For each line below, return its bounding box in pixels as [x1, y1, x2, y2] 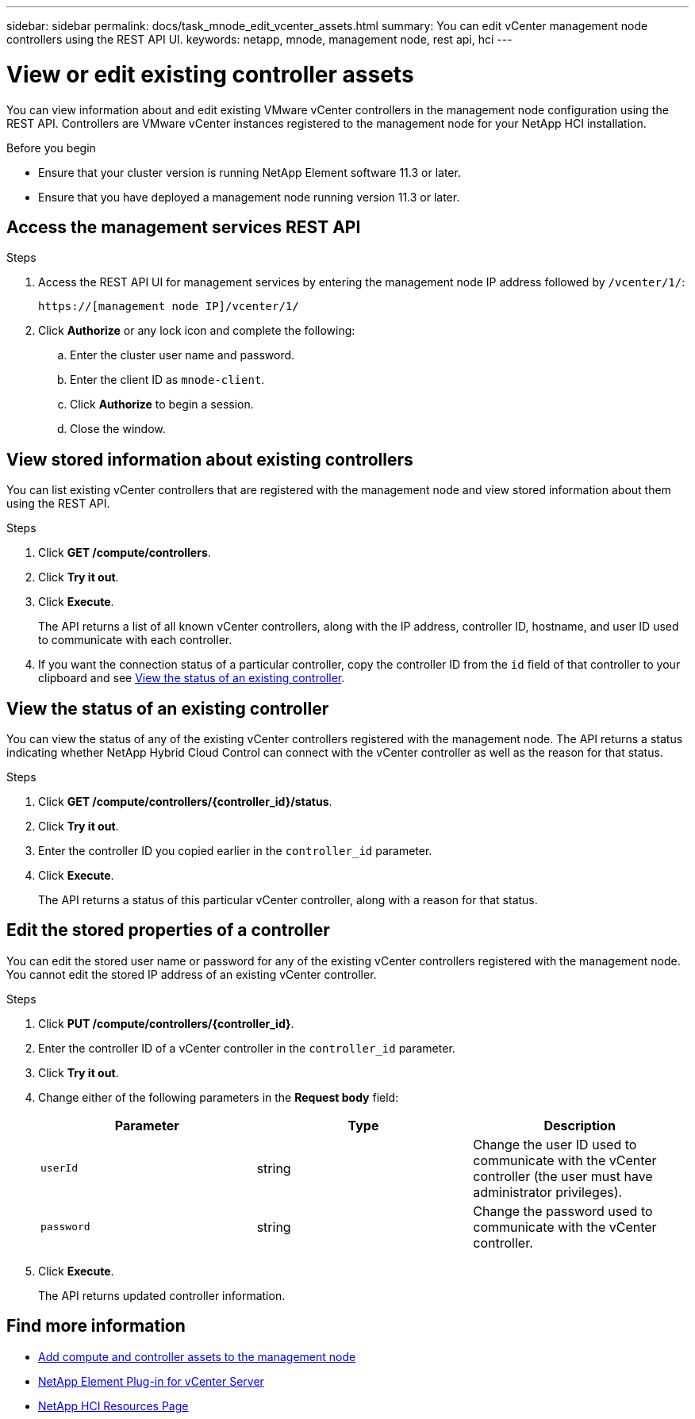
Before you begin [6, 140, 96, 155]
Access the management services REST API [6, 217, 361, 237]
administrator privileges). [473, 1183, 623, 1200]
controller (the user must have [473, 1168, 653, 1184]
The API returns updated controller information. [38, 1288, 286, 1302]
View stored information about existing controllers [6, 449, 413, 470]
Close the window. [70, 422, 166, 436]
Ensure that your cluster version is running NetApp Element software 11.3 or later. [38, 165, 461, 179]
